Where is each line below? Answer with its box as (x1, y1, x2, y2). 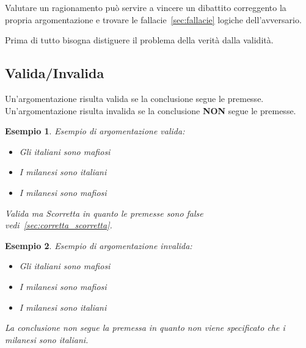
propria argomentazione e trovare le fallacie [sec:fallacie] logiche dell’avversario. (5, 13, 302, 26)
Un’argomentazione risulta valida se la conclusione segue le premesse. (5, 92, 264, 104)
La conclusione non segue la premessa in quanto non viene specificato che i (5, 321, 285, 334)
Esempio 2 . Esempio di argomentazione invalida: (5, 239, 192, 252)
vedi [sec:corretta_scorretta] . (5, 219, 112, 231)
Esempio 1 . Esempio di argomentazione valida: (5, 125, 185, 137)
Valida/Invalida (5, 63, 104, 82)
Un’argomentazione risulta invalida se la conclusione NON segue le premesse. (5, 104, 296, 117)
